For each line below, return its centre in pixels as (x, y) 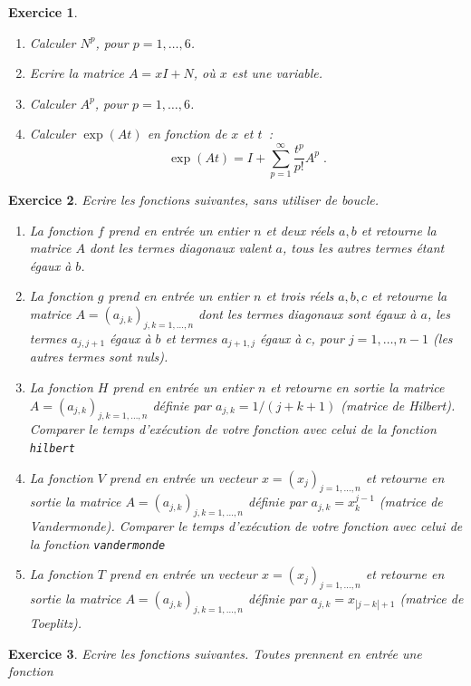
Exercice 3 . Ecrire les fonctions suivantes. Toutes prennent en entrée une (215, 653)
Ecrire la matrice (77, 73)
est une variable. (277, 73)
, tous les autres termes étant (363, 248)
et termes (191, 338)
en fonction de (187, 134)
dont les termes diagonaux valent (180, 248)
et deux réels (300, 230)
